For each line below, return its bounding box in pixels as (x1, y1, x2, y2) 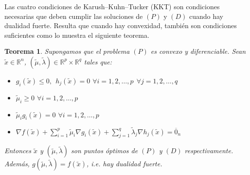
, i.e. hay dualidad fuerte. (86, 159, 162, 169)
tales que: (84, 56, 112, 66)
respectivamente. (184, 145, 233, 156)
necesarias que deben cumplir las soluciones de (4, 11, 143, 21)
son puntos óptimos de (71, 145, 138, 156)
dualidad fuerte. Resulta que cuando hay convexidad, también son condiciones (4, 20, 237, 31)
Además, (4, 159, 30, 169)
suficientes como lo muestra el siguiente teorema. (4, 30, 149, 40)
